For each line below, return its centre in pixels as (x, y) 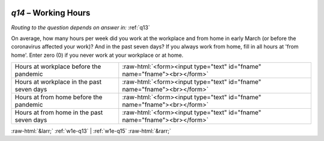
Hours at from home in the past (59, 112)
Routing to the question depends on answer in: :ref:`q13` (80, 27)
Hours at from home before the (58, 97)
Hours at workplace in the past (58, 82)
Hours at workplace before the (58, 67)
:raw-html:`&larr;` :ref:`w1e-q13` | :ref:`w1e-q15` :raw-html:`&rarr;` (91, 131)
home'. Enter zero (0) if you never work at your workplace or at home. (97, 55)
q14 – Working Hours (51, 13)
